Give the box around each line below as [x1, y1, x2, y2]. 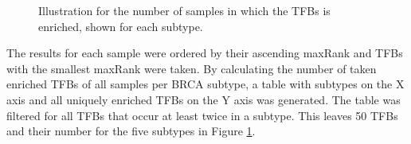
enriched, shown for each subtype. [38, 18, 203, 34]
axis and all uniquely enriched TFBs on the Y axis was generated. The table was [6, 91, 401, 107]
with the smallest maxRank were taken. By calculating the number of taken [6, 60, 377, 76]
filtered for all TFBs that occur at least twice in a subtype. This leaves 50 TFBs [6, 107, 398, 123]
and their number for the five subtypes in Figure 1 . [6, 123, 256, 139]
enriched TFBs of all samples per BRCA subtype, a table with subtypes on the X [6, 76, 405, 92]
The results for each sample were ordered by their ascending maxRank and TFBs [6, 45, 403, 61]
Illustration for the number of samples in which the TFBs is [38, 2, 331, 18]
